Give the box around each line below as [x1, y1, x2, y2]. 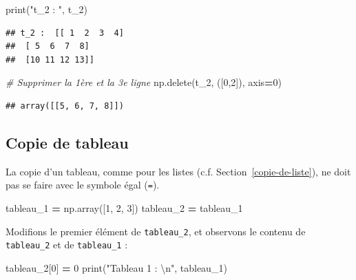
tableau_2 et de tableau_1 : [6, 237, 128, 252]
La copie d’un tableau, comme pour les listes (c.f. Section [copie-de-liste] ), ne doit [6, 164, 351, 178]
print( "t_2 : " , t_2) [6, 2, 88, 16]
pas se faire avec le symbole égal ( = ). [6, 177, 160, 192]
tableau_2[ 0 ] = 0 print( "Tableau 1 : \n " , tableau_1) [6, 260, 227, 274]
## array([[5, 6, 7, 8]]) [6, 100, 124, 111]
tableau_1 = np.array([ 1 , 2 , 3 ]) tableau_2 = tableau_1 [6, 201, 243, 215]
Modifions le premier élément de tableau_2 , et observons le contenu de [6, 224, 306, 238]
